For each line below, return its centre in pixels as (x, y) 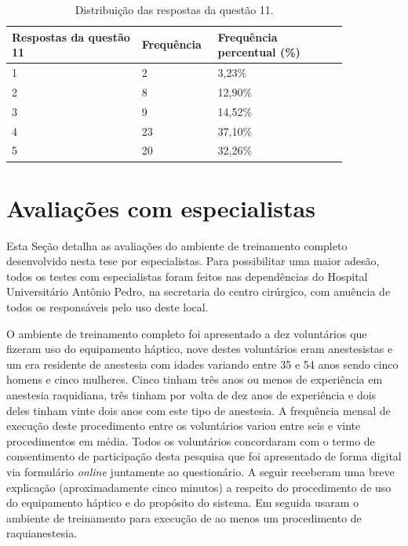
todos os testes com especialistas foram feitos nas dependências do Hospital (187, 276)
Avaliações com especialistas (161, 207)
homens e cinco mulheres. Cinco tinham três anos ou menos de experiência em (195, 379)
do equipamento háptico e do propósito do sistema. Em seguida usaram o (183, 502)
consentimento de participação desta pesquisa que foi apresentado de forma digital (204, 456)
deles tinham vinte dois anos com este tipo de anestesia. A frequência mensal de (199, 410)
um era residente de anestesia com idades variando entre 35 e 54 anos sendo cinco (202, 364)
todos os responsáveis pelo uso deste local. (107, 307)
